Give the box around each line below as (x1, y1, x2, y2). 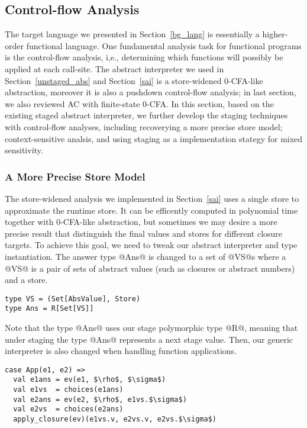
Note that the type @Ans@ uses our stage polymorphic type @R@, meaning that (5, 321, 298, 334)
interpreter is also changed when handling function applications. (5, 345, 237, 357)
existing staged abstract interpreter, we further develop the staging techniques (5, 109, 288, 121)
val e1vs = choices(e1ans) (13, 385, 124, 394)
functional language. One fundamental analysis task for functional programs (26, 39, 302, 52)
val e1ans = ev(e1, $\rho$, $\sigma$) (13, 375, 166, 384)
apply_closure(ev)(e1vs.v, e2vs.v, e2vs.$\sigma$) (13, 415, 216, 424)
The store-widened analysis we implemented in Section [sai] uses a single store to (5, 192, 299, 204)
